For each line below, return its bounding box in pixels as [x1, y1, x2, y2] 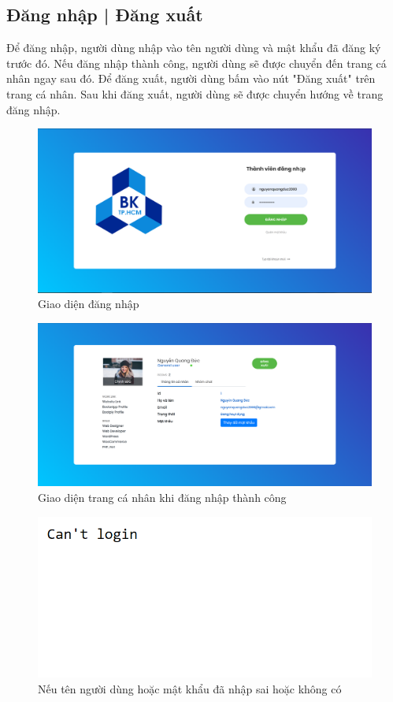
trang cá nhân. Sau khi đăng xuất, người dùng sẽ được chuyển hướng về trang [6, 85, 384, 102]
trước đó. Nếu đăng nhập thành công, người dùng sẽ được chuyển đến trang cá [6, 54, 387, 71]
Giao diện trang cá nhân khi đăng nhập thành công [38, 489, 287, 506]
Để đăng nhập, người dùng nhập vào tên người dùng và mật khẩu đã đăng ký [6, 39, 381, 56]
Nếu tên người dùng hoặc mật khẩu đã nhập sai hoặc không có [38, 680, 342, 696]
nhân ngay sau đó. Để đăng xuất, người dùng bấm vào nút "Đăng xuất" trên [6, 70, 376, 87]
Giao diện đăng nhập [38, 295, 139, 312]
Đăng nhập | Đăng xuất [6, 2, 203, 27]
